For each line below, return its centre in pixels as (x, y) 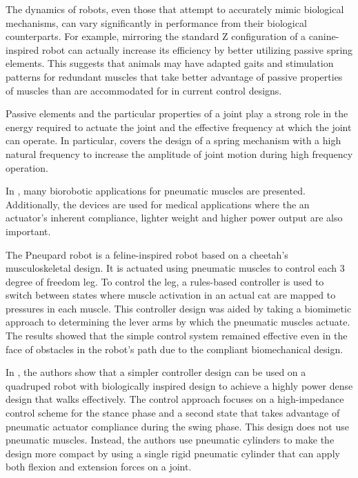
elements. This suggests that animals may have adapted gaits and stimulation (170, 63)
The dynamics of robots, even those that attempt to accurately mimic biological (175, 9)
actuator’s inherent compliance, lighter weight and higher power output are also (174, 218)
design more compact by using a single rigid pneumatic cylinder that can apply (173, 453)
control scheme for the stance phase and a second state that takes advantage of (173, 413)
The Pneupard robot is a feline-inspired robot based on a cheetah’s (147, 254)
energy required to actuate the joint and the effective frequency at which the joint (179, 127)
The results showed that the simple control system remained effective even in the (177, 336)
